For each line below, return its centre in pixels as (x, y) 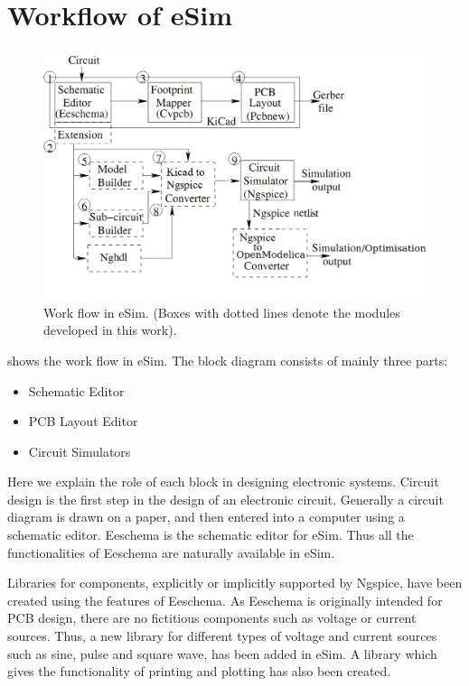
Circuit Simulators (80, 451)
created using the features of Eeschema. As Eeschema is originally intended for (225, 600)
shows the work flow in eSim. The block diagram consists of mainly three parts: (228, 360)
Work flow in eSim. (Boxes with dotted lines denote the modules (222, 312)
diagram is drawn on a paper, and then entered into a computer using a (206, 517)
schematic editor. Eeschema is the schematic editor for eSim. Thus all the (211, 535)
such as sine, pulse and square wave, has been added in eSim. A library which (222, 653)
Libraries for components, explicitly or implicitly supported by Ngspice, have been (235, 583)
